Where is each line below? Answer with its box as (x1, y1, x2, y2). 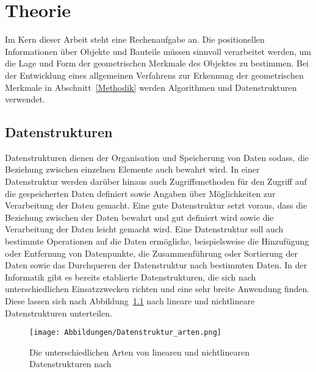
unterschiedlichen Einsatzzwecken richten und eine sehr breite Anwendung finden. (5, 282, 310, 295)
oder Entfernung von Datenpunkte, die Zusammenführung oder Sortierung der (5, 246, 298, 259)
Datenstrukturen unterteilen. (5, 306, 112, 319)
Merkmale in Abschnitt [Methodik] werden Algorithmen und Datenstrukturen (5, 80, 297, 93)
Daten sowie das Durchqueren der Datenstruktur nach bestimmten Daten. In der (5, 259, 307, 271)
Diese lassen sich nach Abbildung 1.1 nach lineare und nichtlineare (5, 295, 255, 307)
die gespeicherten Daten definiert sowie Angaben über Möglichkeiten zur (5, 187, 276, 199)
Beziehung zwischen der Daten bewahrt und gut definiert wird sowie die (5, 210, 274, 223)
